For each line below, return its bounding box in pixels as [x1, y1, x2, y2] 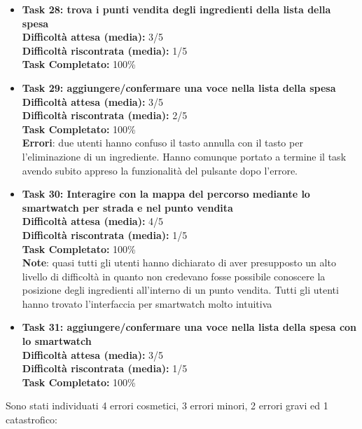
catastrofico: [6, 412, 58, 427]
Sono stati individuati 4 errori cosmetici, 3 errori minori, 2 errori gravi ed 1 [6, 398, 328, 413]
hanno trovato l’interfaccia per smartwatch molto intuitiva [22, 296, 272, 311]
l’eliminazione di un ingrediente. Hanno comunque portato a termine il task [22, 149, 347, 163]
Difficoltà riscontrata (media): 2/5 [22, 108, 188, 123]
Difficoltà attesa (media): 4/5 [22, 214, 164, 229]
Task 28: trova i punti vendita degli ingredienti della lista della [22, 2, 331, 16]
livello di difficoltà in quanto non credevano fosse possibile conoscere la [22, 268, 326, 283]
